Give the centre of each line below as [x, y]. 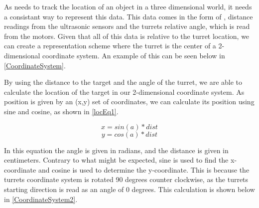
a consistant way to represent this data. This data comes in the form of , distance [129, 16]
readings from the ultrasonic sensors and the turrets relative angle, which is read [127, 26]
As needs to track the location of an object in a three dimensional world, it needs [128, 6]
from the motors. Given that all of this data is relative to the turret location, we [127, 36]
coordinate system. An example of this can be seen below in [134, 55]
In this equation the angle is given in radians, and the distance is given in [116, 150]
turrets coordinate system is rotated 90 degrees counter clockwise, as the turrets [126, 179]
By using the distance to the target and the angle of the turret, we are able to [123, 82]
